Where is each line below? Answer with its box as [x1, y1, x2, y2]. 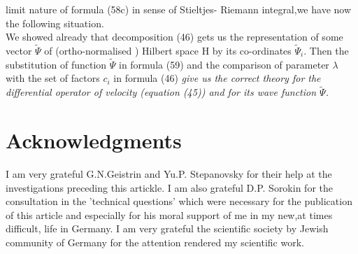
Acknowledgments [6, 126, 182, 154]
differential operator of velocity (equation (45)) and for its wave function [6, 85, 317, 99]
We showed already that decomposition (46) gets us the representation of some [6, 29, 343, 44]
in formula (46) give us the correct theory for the [113, 71, 321, 85]
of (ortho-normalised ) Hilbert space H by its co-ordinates [44, 43, 292, 57]
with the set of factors [6, 71, 100, 85]
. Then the [303, 43, 349, 57]
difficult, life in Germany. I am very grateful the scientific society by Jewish [6, 221, 329, 236]
